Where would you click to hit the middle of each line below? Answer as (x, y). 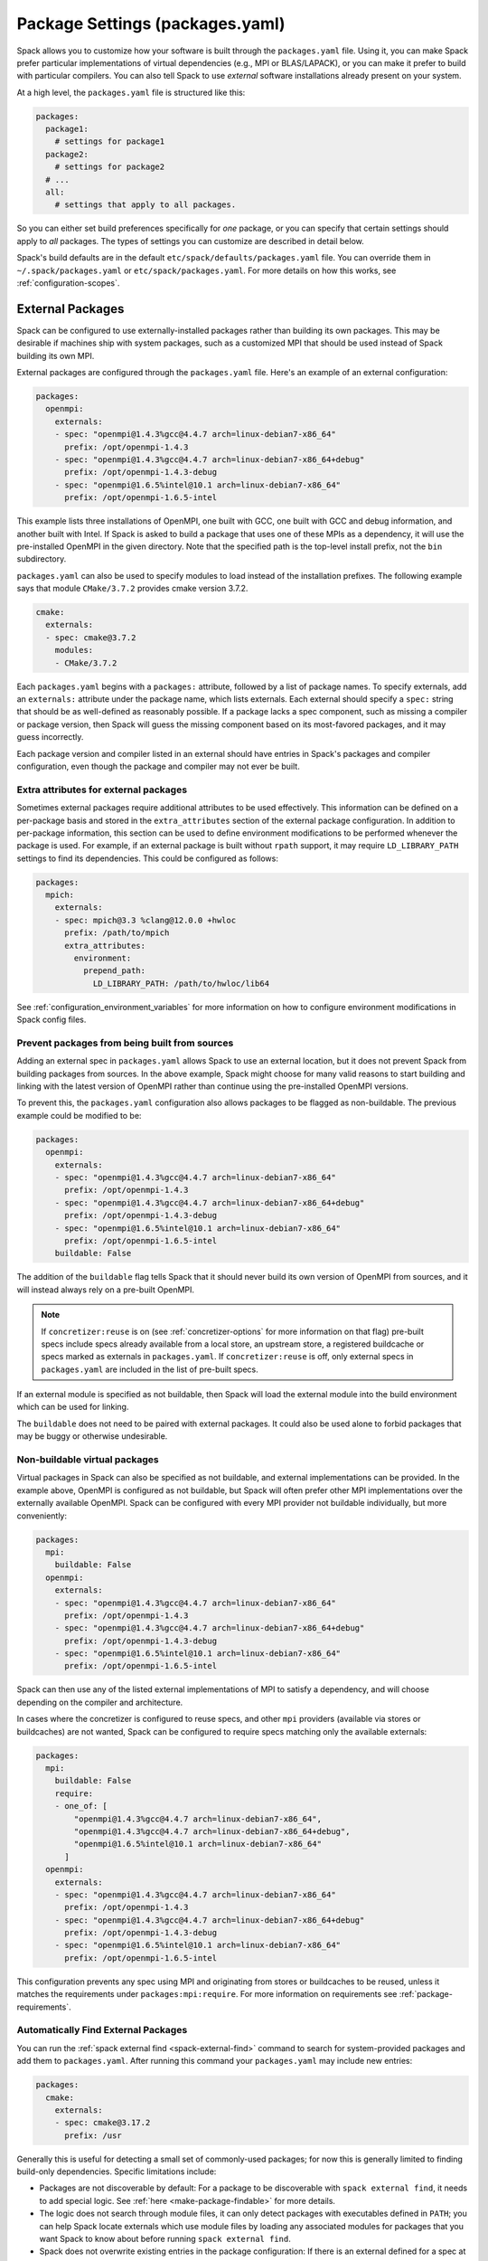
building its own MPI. (56, 355)
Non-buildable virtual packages (88, 1460)
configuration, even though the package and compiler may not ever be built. (158, 766)
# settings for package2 (110, 167)
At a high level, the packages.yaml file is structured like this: (131, 92)
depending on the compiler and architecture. (100, 1702)
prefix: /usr (93, 2135)
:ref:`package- (426, 1994)
